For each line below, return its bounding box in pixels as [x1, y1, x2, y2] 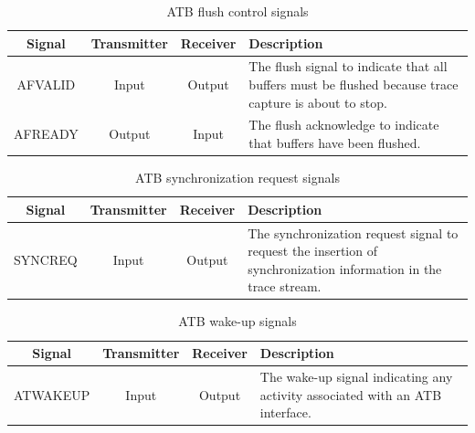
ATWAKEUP [14, 385, 90, 404]
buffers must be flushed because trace [248, 75, 459, 94]
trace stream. [248, 277, 322, 296]
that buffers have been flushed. [248, 133, 421, 153]
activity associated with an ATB [259, 385, 442, 404]
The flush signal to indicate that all [248, 57, 448, 76]
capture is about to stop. [248, 92, 387, 111]
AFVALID [16, 75, 76, 94]
